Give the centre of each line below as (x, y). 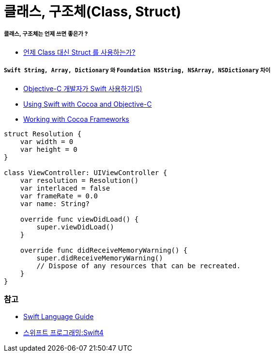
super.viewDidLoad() (75, 227)
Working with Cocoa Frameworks (76, 119)
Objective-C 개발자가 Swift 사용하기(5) (83, 88)
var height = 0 (49, 149)
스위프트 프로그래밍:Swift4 (63, 333)
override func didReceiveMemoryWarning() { (104, 250)
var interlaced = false (65, 188)
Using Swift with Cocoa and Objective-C (88, 104)
